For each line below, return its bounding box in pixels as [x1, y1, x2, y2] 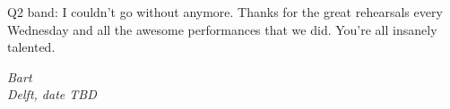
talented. [7, 38, 56, 56]
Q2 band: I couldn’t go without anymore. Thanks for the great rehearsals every [7, 3, 443, 21]
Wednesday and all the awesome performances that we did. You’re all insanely [7, 20, 437, 38]
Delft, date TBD [7, 85, 97, 104]
